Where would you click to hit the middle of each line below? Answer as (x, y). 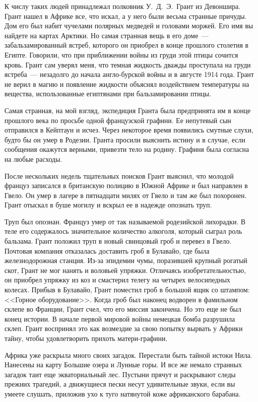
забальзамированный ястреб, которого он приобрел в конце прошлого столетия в (127, 45)
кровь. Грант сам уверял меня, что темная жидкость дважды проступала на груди (128, 64)
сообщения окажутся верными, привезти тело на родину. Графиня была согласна (127, 149)
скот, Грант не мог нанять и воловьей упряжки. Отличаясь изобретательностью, (125, 270)
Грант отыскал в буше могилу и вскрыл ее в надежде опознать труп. (108, 205)
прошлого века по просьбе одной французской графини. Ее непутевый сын (118, 120)
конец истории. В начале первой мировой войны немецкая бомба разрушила (120, 318)
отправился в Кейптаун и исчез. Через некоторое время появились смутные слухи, (129, 130)
